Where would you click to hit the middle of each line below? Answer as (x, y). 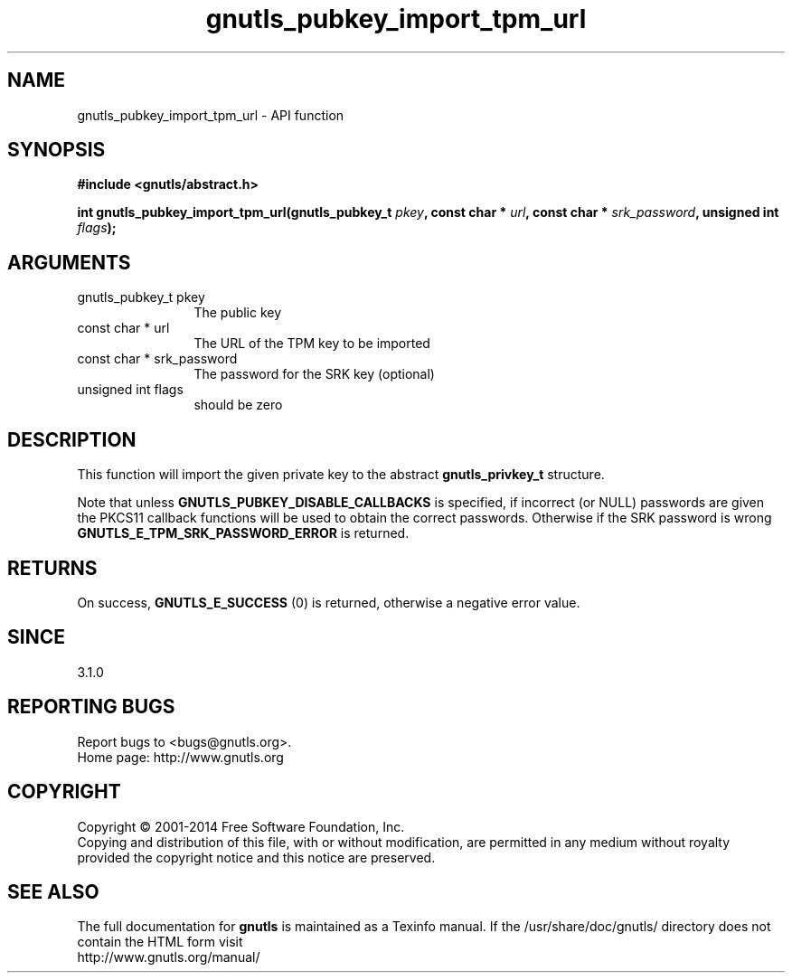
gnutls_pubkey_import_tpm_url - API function (211, 115)
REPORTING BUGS (91, 707)
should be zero (238, 405)
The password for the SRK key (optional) (314, 374)
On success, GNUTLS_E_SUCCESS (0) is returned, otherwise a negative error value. (329, 602)
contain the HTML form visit (160, 942)
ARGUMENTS (69, 262)
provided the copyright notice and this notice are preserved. (256, 857)
